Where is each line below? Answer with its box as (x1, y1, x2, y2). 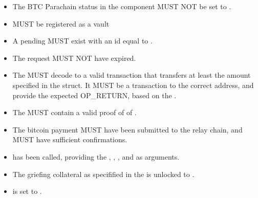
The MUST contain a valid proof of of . (12, 107, 137, 118)
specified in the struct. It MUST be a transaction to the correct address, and (12, 79, 254, 90)
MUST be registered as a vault (12, 18, 110, 29)
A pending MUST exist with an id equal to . (12, 35, 153, 46)
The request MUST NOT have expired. (12, 52, 136, 63)
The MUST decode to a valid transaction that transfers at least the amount (12, 70, 251, 80)
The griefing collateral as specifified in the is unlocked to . (12, 168, 195, 179)
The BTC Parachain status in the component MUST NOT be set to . (12, 1, 231, 11)
